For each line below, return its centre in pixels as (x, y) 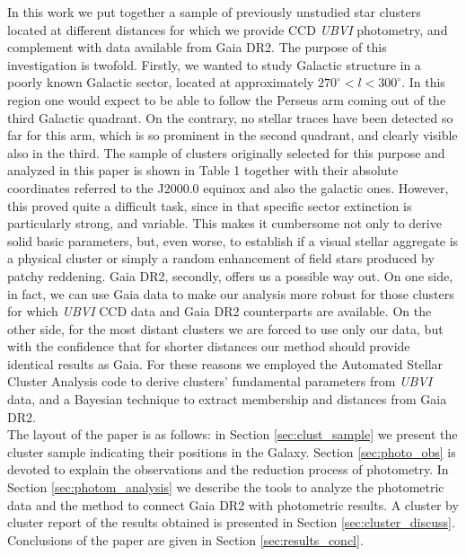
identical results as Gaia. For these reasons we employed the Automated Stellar (225, 363)
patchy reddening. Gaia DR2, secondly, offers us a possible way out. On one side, (230, 275)
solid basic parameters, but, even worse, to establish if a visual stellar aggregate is (233, 240)
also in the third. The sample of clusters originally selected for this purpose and (226, 152)
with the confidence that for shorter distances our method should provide (209, 346)
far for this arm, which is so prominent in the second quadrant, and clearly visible (233, 135)
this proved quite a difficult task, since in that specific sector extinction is (210, 205)
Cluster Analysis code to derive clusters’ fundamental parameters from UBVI (220, 381)
